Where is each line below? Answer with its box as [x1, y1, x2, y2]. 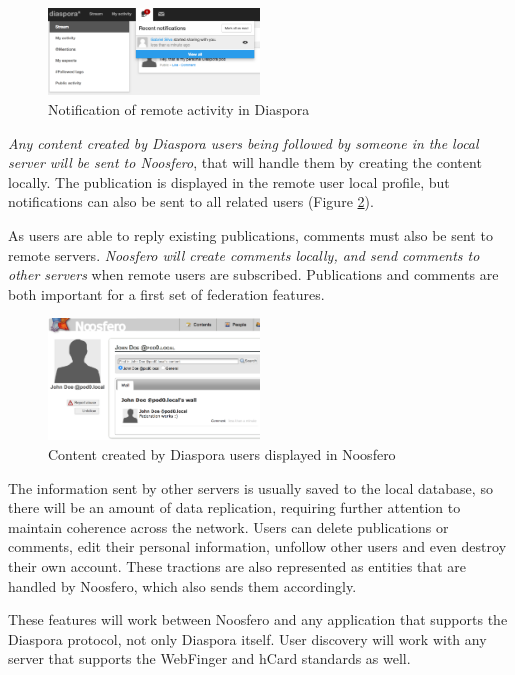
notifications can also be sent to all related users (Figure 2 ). [8, 191, 374, 212]
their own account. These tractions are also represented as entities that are [8, 555, 466, 576]
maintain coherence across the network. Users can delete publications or [8, 516, 449, 537]
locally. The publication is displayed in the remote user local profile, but [8, 171, 450, 192]
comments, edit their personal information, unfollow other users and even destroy [8, 536, 507, 557]
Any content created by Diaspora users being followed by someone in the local [8, 132, 479, 153]
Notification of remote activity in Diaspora [48, 98, 310, 119]
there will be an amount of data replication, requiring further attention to [8, 497, 461, 518]
